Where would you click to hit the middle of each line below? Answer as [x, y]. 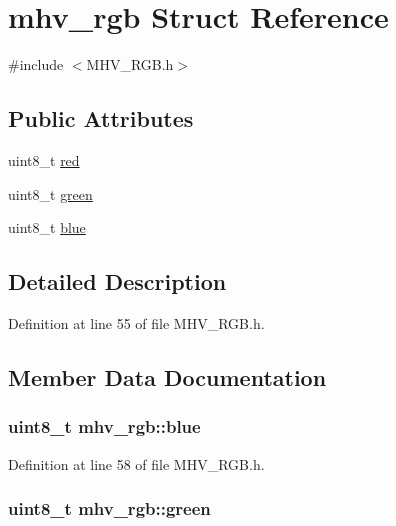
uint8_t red [44, 159]
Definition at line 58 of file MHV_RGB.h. [136, 463]
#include [36, 64]
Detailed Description [117, 281]
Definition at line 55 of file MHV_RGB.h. [136, 322]
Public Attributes [101, 118]
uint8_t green [50, 193]
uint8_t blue [47, 227]
